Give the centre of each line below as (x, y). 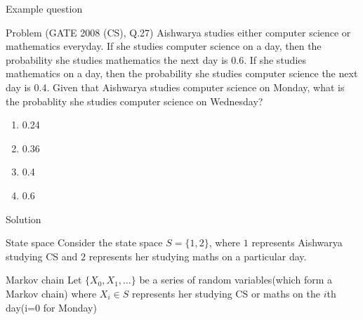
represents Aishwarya (297, 242)
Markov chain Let (44, 280)
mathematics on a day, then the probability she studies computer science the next (182, 73)
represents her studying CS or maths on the (226, 293)
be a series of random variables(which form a (236, 280)
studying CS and (42, 256)
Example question (44, 8)
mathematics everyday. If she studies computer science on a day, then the (164, 46)
